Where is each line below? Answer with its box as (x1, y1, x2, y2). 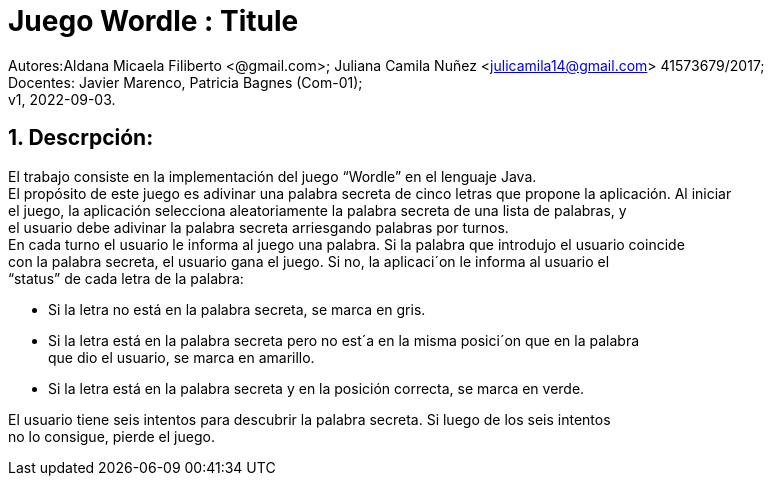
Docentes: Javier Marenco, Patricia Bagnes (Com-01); (8, 73, 363, 91)
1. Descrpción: (8, 125, 154, 151)
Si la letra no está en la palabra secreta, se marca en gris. (48, 300, 426, 318)
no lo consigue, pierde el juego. (8, 427, 215, 445)
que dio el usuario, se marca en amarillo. (48, 348, 315, 366)
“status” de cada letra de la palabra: (8, 269, 244, 287)
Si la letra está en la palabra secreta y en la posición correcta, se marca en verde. (48, 379, 585, 397)
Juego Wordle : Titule (8, 4, 299, 38)
